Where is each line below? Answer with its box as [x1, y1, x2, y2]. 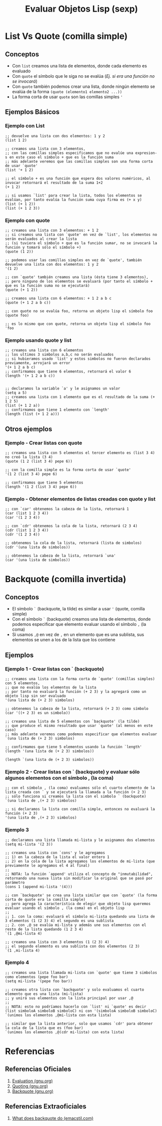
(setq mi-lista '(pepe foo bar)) [5, 978, 73, 984]
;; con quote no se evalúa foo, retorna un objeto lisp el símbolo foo [5, 308, 153, 314]
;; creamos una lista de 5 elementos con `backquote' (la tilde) [5, 719, 140, 724]
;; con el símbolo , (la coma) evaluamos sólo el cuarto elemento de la [5, 786, 155, 790]
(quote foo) [5, 313, 29, 318]
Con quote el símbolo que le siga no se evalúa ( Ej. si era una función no [12, 73, 155, 79]
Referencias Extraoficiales [5, 1102, 86, 1110]
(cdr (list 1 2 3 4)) [5, 528, 49, 533]
